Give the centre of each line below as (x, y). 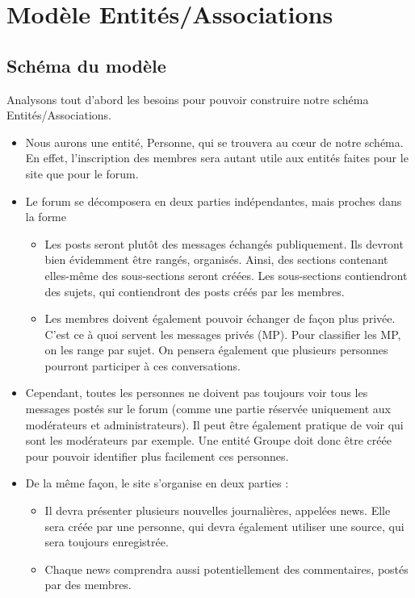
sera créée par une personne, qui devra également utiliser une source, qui (224, 526)
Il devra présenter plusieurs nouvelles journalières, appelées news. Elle (218, 510)
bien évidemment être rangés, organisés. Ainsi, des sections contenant (216, 259)
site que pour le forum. (82, 173)
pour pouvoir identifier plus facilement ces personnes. (157, 456)
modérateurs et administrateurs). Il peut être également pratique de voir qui (214, 424)
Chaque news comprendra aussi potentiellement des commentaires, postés (226, 569)
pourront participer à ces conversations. (143, 365)
